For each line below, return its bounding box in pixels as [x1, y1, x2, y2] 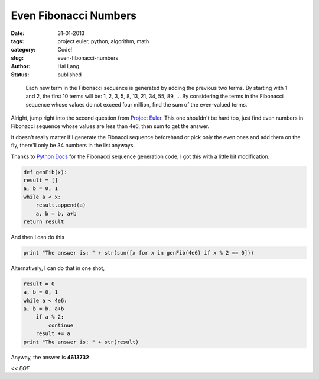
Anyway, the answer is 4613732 [11, 354, 90, 361]
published [57, 71, 82, 78]
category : [11, 46, 36, 53]
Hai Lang [57, 63, 80, 70]
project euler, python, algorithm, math [57, 37, 149, 44]
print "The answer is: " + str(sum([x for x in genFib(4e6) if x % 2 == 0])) [23, 249, 254, 256]
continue [48, 322, 74, 329]
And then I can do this [11, 233, 65, 240]
